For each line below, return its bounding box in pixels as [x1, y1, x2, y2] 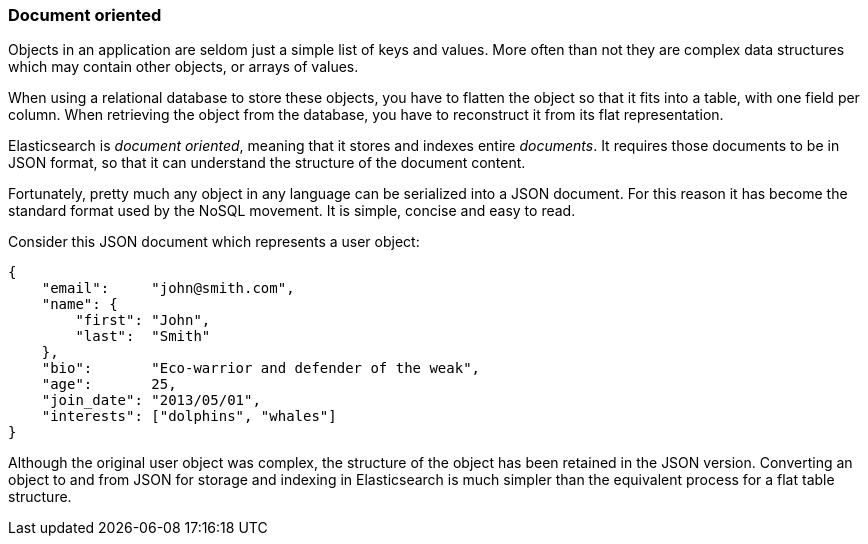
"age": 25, [41, 376, 177, 393]
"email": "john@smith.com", [41, 280, 295, 297]
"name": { [41, 296, 118, 313]
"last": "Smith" [75, 328, 211, 345]
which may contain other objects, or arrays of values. [8, 58, 359, 76]
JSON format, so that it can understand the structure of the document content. [8, 154, 526, 172]
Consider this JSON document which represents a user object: [8, 233, 420, 251]
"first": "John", [75, 312, 211, 329]
